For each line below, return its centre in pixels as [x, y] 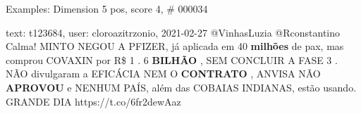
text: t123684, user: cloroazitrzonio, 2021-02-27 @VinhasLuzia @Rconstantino [173, 32]
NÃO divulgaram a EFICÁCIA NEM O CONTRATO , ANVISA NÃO [163, 74]
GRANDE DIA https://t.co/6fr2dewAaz [93, 101]
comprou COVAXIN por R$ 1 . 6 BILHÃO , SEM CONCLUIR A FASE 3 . [172, 59]
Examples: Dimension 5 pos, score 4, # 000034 [107, 8]
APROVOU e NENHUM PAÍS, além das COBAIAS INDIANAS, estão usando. [181, 87]
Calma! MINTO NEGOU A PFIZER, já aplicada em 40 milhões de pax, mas [175, 46]
